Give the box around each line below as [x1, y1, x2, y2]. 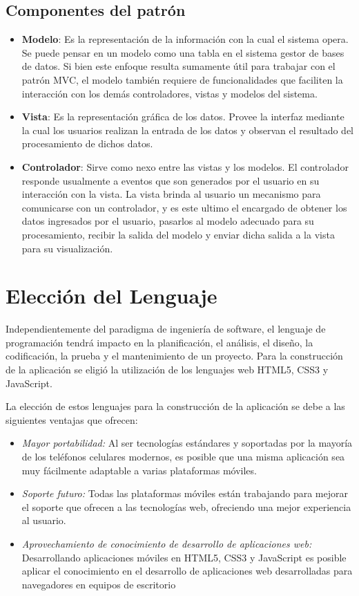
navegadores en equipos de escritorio [21, 577, 176, 591]
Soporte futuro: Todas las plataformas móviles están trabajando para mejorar [21, 486, 348, 501]
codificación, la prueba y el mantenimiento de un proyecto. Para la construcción [6, 348, 343, 363]
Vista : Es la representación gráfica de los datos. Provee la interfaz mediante [21, 109, 345, 124]
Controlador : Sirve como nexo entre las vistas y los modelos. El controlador [21, 159, 349, 174]
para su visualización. [21, 241, 113, 255]
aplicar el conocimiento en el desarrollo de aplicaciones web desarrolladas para [21, 564, 353, 578]
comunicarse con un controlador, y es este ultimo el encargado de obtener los [21, 200, 347, 214]
